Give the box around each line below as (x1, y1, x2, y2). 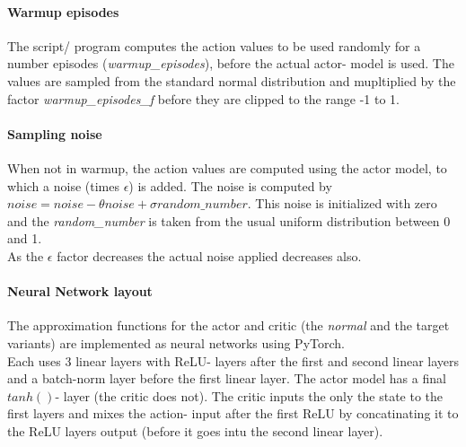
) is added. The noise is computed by (128, 176, 332, 195)
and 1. (7, 229, 42, 248)
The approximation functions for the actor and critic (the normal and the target (7, 316, 450, 335)
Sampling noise (7, 124, 102, 143)
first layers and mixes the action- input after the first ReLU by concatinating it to (7, 404, 459, 423)
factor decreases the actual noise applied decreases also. (57, 246, 362, 265)
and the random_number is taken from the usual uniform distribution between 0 (7, 211, 451, 230)
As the (7, 246, 44, 265)
